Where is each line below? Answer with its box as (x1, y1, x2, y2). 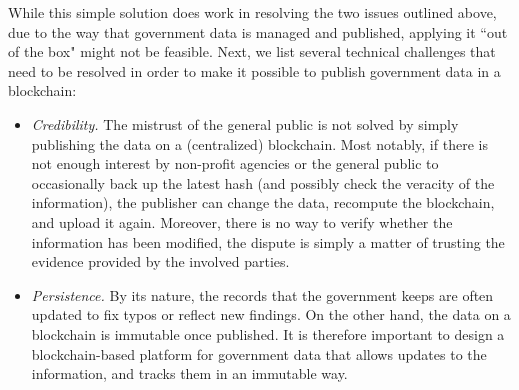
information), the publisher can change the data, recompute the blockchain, (31, 192, 495, 213)
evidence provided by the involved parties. (31, 251, 290, 272)
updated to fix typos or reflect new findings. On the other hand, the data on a (31, 304, 511, 325)
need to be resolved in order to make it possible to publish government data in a (8, 60, 501, 81)
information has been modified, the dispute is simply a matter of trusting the (31, 231, 505, 252)
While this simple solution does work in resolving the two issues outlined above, (8, 2, 497, 22)
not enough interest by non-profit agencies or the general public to (31, 153, 439, 174)
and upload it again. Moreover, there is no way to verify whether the (31, 211, 453, 232)
